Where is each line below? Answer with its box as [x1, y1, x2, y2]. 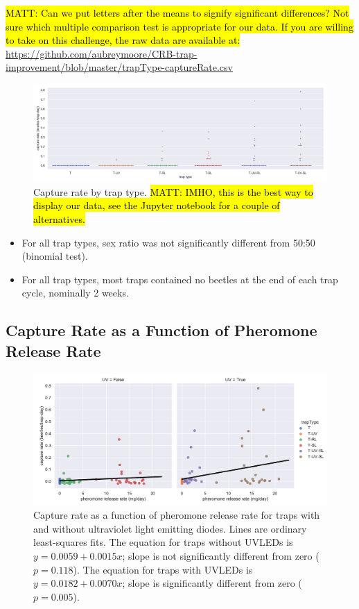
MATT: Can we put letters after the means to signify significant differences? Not [6, 6, 349, 19]
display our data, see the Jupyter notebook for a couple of [33, 198, 280, 212]
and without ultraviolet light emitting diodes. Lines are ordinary [33, 521, 307, 535]
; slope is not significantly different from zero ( [122, 548, 319, 562]
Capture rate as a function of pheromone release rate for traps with [33, 508, 320, 522]
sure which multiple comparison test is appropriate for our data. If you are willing [6, 19, 353, 33]
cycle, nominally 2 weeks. [21, 285, 129, 300]
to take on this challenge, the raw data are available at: [6, 33, 240, 47]
